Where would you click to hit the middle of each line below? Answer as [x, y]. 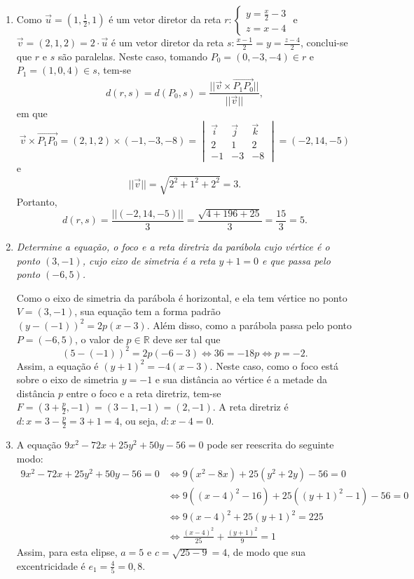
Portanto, [37, 201]
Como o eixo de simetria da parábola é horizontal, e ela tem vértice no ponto [182, 297]
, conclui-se [324, 42]
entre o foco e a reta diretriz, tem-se [144, 393]
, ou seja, [139, 421]
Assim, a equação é [57, 365]
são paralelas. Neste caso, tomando [133, 56]
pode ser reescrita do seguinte [270, 445]
